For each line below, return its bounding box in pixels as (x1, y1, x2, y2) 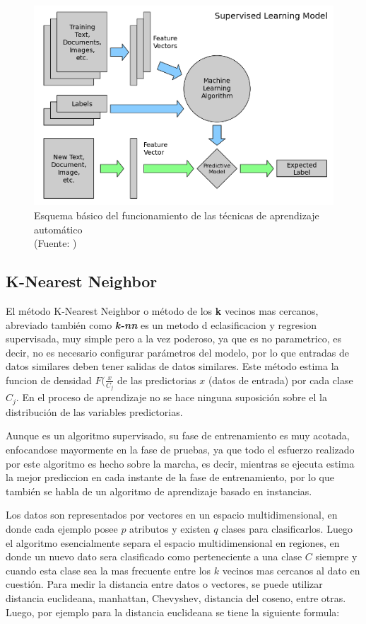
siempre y (315, 549, 358, 564)
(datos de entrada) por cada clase (208, 372, 353, 387)
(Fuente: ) (34, 236, 77, 250)
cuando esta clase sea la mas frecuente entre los (6, 562, 211, 577)
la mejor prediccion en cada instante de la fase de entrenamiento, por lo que (6, 470, 335, 485)
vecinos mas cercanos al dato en (222, 562, 360, 577)
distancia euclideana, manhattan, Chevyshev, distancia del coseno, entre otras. (6, 590, 346, 605)
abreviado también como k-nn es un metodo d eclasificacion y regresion (6, 317, 317, 332)
